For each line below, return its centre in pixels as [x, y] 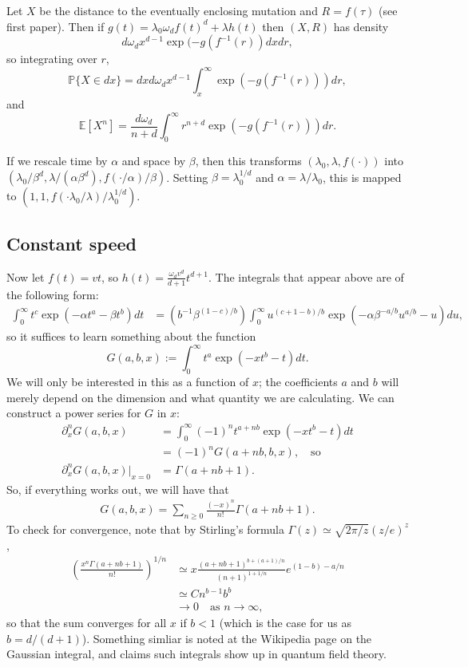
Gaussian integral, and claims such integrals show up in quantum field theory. [196, 654]
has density [361, 26]
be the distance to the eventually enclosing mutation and [178, 10]
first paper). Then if [56, 26]
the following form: [53, 294]
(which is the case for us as [285, 623]
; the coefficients [298, 382]
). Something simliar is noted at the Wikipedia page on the [227, 638]
